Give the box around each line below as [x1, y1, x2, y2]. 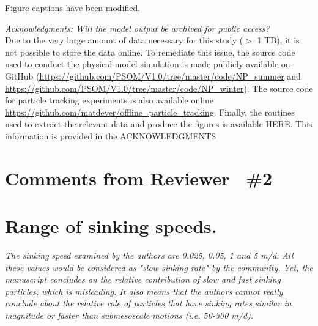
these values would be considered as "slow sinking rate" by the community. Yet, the [5, 261, 313, 273]
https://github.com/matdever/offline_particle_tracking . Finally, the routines [5, 105, 295, 118]
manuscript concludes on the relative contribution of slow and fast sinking [5, 273, 281, 286]
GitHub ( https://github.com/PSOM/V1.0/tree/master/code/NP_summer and [5, 69, 301, 82]
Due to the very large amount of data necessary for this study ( [5, 34, 243, 46]
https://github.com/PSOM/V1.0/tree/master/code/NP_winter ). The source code [5, 81, 313, 94]
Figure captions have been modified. [5, 1, 141, 13]
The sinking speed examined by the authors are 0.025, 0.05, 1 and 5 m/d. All [5, 249, 294, 262]
